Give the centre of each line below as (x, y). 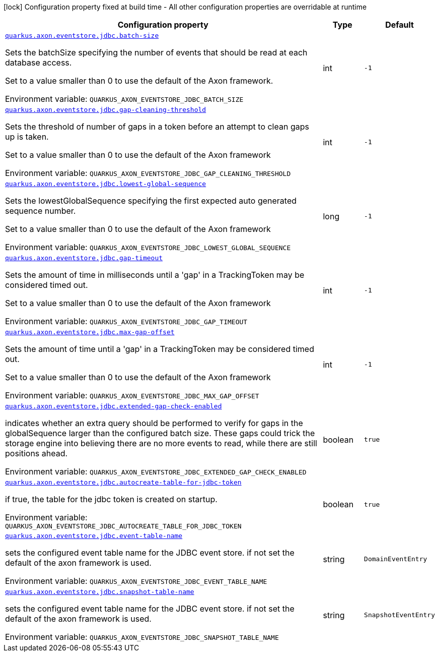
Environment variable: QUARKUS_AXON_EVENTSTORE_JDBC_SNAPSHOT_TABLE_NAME (142, 637)
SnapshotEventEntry (399, 615)
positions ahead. (36, 453)
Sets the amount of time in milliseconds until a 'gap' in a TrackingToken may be (155, 275)
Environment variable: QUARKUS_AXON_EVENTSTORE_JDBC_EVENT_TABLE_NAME (136, 581)
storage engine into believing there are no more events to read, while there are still (161, 443)
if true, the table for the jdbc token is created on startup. (111, 499)
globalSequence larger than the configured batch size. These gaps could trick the (160, 433)
